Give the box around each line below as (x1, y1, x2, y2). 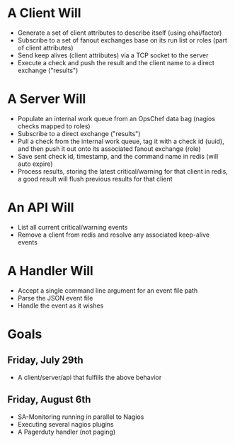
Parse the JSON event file (17, 293, 93, 302)
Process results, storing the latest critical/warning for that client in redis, (17, 167, 228, 175)
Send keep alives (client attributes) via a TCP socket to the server (17, 51, 209, 60)
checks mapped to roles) (17, 122, 91, 130)
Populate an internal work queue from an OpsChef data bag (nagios (17, 114, 216, 123)
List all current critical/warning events (17, 223, 128, 231)
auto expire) (17, 159, 53, 168)
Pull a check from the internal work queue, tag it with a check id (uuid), (17, 137, 224, 145)
